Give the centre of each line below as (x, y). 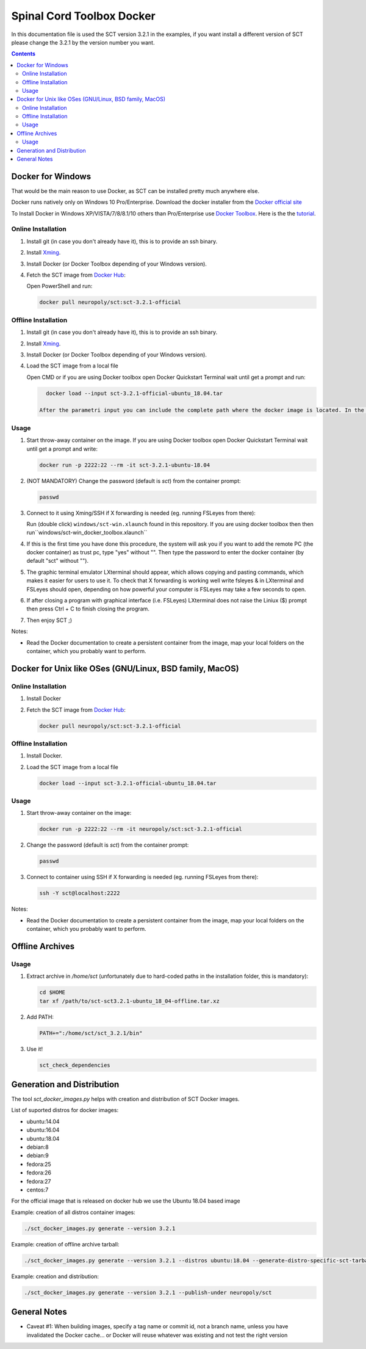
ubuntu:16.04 (43, 1130)
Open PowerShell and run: (59, 286)
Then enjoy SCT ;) (49, 620)
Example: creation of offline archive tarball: (65, 1244)
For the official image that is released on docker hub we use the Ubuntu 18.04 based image (126, 1201)
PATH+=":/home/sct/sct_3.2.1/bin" (91, 1033)
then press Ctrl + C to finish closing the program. (88, 609)
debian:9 (38, 1156)
